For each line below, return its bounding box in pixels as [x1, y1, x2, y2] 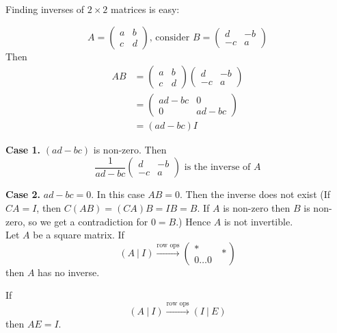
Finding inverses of [5, 2, 85, 16]
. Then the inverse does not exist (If [180, 187, 331, 201]
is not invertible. [224, 214, 293, 228]
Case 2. [5, 187, 41, 201]
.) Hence [176, 214, 211, 228]
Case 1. [5, 143, 41, 157]
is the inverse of [184, 162, 251, 173]
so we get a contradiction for [28, 214, 148, 228]
